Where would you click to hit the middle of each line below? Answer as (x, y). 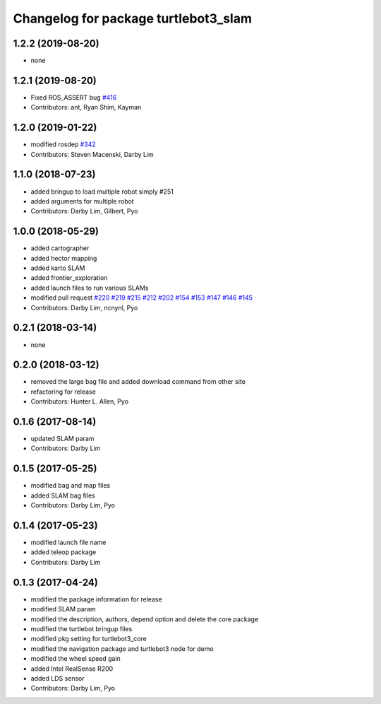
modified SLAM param (63, 609)
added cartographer (60, 248)
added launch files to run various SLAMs (90, 288)
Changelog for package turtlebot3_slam (132, 18)
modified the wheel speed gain (76, 659)
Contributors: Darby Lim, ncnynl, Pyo (84, 307)
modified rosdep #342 (64, 144)
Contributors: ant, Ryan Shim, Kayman (86, 107)
